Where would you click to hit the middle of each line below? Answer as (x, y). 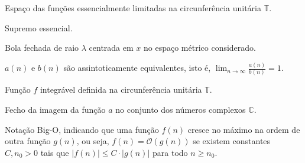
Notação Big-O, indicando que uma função (82, 129)
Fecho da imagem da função (55, 109)
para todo (170, 152)
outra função (28, 141)
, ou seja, (93, 141)
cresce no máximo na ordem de (244, 129)
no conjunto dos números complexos (181, 109)
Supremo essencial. (39, 27)
